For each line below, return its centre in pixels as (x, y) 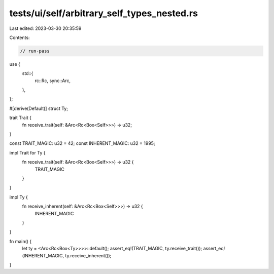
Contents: (20, 37)
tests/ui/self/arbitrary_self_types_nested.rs (104, 13)
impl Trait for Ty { (27, 152)
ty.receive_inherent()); (88, 255)
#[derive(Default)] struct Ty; (39, 108)
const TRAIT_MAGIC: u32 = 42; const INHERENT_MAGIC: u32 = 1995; (82, 143)
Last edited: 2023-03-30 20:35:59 (45, 28)
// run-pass (35, 51)
